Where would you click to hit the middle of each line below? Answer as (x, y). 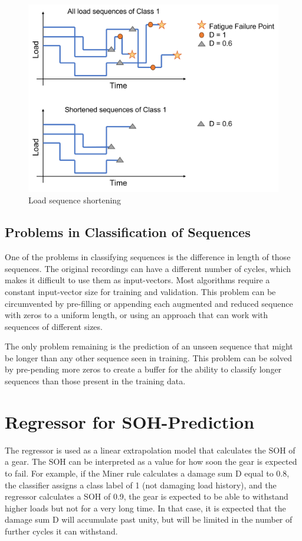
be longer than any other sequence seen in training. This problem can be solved (148, 357)
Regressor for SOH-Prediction (130, 421)
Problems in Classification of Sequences (128, 232)
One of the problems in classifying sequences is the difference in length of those (148, 257)
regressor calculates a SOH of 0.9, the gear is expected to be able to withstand (147, 496)
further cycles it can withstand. (61, 531)
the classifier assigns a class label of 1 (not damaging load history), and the (141, 485)
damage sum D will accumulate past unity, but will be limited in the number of (149, 519)
